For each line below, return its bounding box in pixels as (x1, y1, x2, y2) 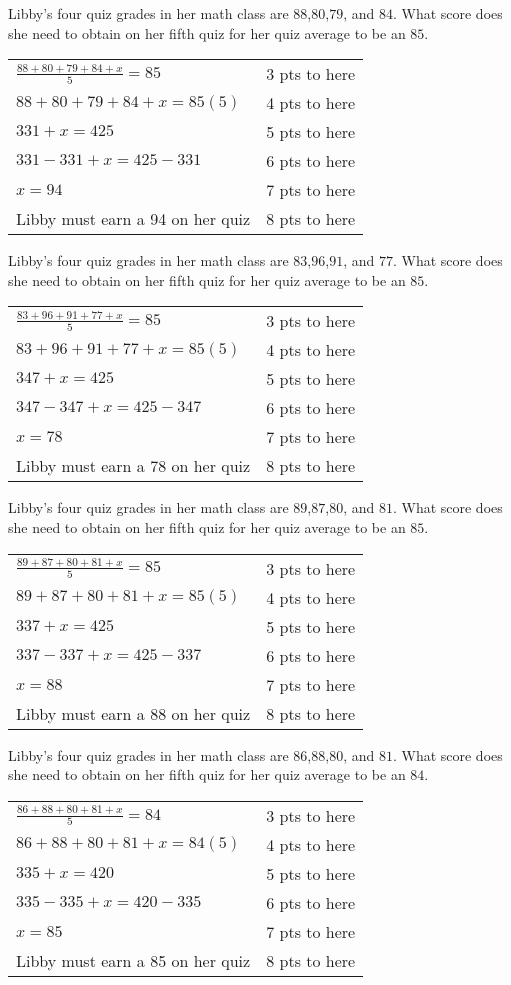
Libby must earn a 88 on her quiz (16, 701, 251, 725)
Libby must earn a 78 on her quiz (16, 454, 251, 478)
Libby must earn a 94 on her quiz (16, 207, 251, 231)
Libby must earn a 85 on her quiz (16, 948, 251, 972)
